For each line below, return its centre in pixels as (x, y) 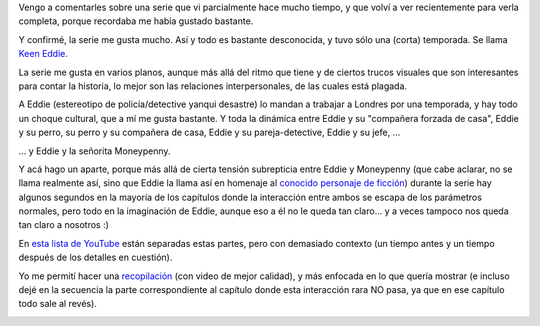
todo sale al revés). (57, 304)
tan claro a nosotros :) (64, 225)
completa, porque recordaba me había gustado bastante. (136, 21)
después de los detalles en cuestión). (95, 257)
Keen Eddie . (43, 54)
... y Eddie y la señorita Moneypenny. (94, 151)
